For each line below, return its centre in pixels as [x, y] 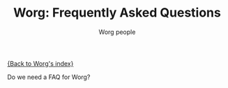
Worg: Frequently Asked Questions [117, 13]
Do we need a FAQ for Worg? [49, 77]
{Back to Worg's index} [40, 63]
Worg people [117, 32]
